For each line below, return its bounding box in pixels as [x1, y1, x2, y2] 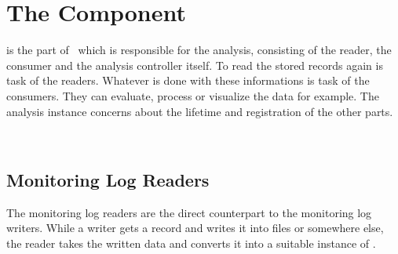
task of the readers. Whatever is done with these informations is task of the [6, 72, 370, 89]
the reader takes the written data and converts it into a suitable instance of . [6, 235, 376, 252]
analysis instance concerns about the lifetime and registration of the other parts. [6, 103, 393, 119]
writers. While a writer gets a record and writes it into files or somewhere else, [6, 220, 384, 236]
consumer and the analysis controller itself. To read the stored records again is [6, 56, 383, 73]
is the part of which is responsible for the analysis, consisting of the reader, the [6, 42, 392, 58]
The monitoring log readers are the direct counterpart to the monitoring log [6, 204, 372, 220]
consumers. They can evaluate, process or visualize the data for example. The [6, 87, 379, 103]
